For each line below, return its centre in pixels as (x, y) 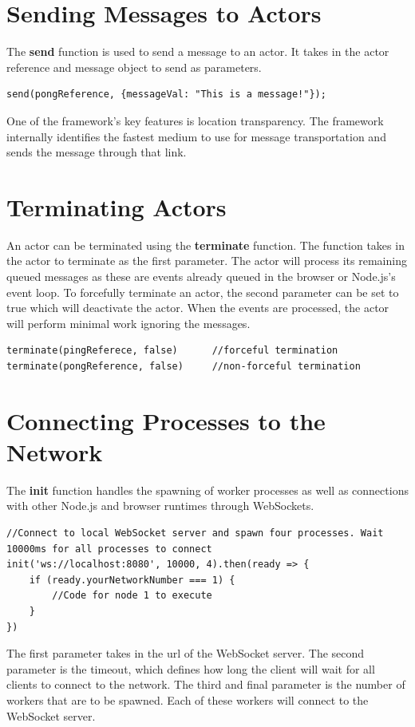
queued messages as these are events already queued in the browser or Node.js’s (201, 276)
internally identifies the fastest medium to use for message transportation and (196, 136)
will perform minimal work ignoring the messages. (128, 323)
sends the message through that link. (97, 152)
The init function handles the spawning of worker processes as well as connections (207, 490)
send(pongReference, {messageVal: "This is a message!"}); (166, 95)
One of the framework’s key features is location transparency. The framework (195, 120)
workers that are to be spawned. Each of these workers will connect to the (188, 700)
